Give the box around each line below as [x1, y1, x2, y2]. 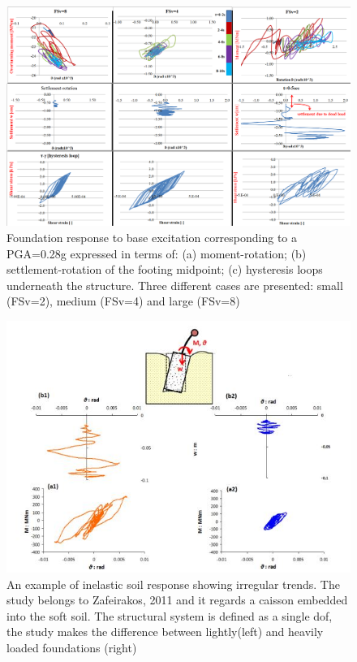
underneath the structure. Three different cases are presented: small [6, 276, 343, 293]
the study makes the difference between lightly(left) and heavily [6, 623, 324, 640]
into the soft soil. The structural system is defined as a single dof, [6, 607, 333, 624]
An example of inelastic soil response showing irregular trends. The [6, 575, 340, 592]
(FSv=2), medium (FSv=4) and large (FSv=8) [6, 292, 240, 309]
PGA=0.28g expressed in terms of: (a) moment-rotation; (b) [6, 244, 307, 262]
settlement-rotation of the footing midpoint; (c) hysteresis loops [6, 261, 323, 278]
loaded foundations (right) [6, 639, 137, 656]
